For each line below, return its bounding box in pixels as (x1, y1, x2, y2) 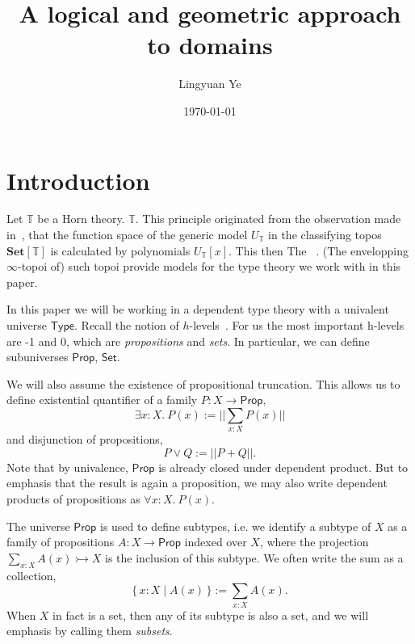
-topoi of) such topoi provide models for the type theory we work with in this (18, 258, 401, 275)
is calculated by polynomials (50, 242, 191, 259)
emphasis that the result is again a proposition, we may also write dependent (6, 474, 388, 491)
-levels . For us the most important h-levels (189, 317, 405, 333)
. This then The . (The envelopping (228, 242, 409, 259)
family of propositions (6, 533, 115, 550)
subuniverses (6, 348, 69, 365)
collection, (6, 566, 57, 583)
